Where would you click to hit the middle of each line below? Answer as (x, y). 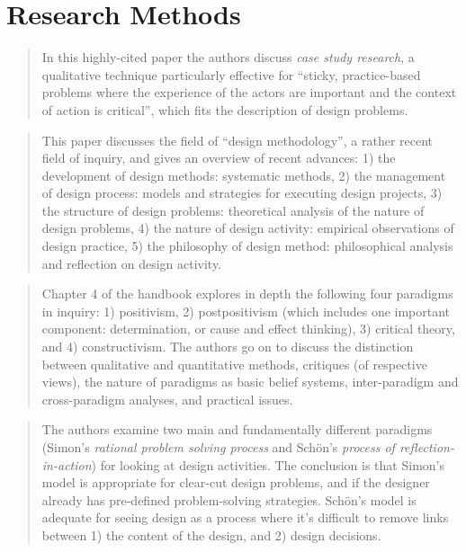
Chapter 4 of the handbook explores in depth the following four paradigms (247, 294)
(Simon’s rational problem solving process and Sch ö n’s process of (218, 447)
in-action (67, 464)
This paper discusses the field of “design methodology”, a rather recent (237, 140)
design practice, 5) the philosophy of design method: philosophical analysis (247, 246)
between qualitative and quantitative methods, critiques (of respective (234, 364)
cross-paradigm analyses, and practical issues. (167, 399)
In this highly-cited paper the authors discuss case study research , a (228, 57)
